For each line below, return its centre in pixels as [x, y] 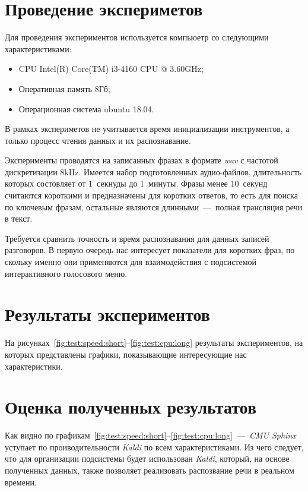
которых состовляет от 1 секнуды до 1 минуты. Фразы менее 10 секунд [136, 183]
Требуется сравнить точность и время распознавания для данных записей [137, 238]
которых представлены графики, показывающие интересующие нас [126, 354]
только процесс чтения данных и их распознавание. [98, 140]
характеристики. [34, 366]
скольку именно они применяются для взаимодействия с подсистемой [131, 262]
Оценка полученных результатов [131, 407]
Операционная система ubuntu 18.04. [86, 108]
